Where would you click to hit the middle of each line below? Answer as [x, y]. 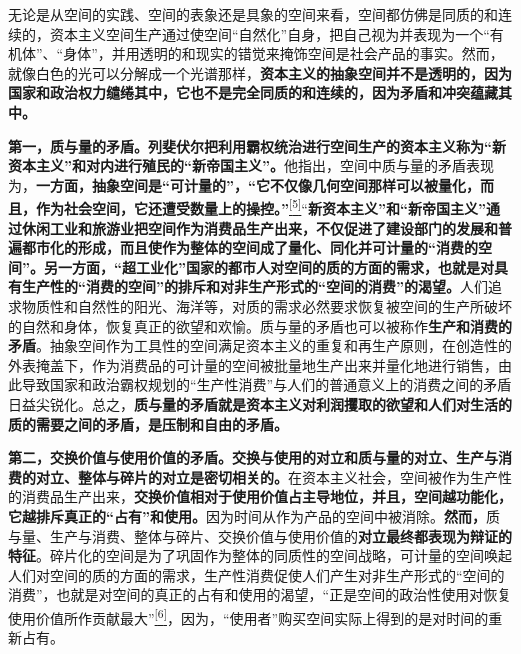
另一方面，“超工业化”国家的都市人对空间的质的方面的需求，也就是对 [268, 266]
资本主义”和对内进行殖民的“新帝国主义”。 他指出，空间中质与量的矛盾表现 [251, 165]
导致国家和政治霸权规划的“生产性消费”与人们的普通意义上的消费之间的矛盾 [266, 384]
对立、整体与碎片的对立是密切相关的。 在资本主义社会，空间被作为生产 [266, 476]
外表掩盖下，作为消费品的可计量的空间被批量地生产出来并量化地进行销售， [253, 364]
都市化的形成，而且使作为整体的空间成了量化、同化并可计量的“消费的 [249, 247]
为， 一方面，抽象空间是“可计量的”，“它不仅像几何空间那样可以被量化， [244, 184]
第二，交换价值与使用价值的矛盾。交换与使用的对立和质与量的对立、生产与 [253, 457]
